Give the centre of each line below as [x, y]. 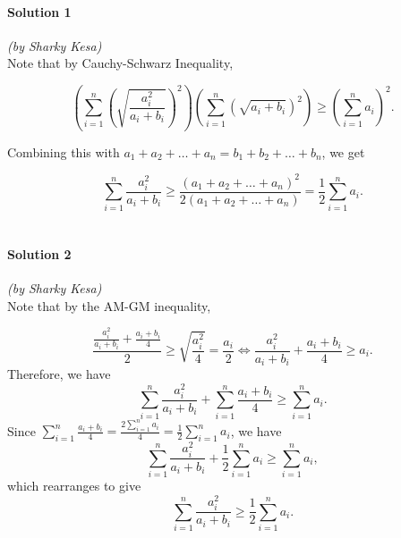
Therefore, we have [59, 374]
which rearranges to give [74, 486]
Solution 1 [39, 11]
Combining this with [64, 151]
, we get [343, 151]
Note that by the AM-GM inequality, [109, 305]
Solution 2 [39, 253]
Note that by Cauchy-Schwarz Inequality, [120, 63]
